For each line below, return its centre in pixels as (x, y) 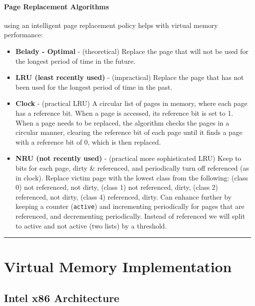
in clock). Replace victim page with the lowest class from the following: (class (132, 177)
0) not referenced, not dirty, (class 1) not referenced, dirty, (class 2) (117, 187)
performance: (24, 35)
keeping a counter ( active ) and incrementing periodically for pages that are (130, 206)
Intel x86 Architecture (62, 297)
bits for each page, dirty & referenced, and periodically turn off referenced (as (132, 167)
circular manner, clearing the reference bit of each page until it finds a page (129, 132)
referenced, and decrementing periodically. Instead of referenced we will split (130, 216)
